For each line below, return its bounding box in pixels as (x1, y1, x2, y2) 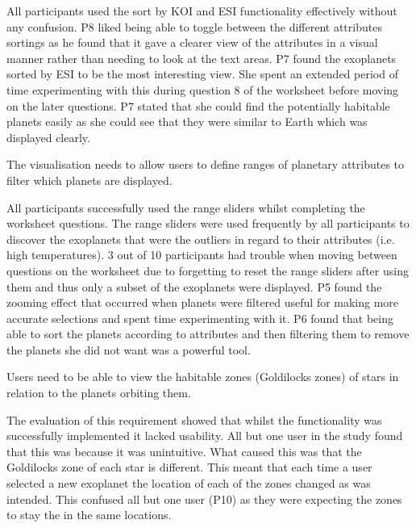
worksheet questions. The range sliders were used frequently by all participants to (6, 215, 410, 232)
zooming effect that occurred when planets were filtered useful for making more (6, 294, 399, 311)
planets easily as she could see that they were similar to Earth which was (6, 113, 368, 130)
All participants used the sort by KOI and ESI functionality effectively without (6, 2, 397, 19)
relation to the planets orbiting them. (6, 384, 191, 401)
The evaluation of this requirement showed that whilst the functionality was (6, 411, 382, 428)
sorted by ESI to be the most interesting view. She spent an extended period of (6, 65, 398, 82)
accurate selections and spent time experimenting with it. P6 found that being (6, 309, 394, 326)
